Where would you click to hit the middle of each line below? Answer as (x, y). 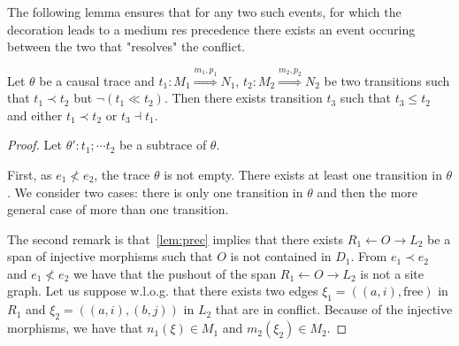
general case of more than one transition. (118, 209)
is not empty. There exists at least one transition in (303, 174)
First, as (30, 174)
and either (35, 115)
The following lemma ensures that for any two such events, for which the (204, 12)
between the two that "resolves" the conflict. (126, 46)
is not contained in (281, 256)
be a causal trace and (97, 80)
